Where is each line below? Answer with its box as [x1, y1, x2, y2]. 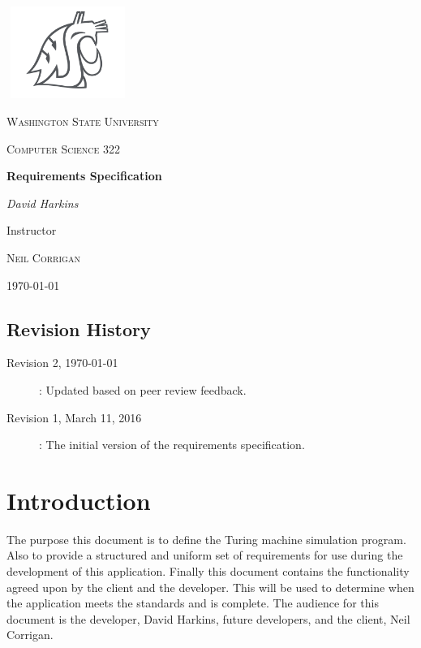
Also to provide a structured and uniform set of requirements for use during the [6, 546, 403, 564]
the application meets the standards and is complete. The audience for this [6, 594, 379, 611]
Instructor [6, 222, 57, 239]
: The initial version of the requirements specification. [39, 436, 305, 453]
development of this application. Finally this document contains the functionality [6, 563, 410, 580]
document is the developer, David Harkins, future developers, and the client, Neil [6, 610, 410, 627]
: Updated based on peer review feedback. [39, 381, 247, 398]
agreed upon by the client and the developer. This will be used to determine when [6, 578, 415, 595]
